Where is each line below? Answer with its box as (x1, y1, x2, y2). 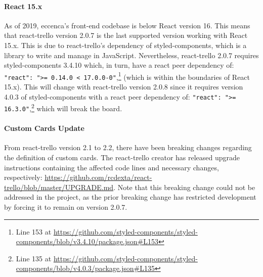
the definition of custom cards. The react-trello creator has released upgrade (4, 152, 240, 163)
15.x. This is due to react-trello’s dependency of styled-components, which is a (4, 39, 247, 50)
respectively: (4, 172, 42, 182)
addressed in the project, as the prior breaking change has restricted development (4, 192, 256, 202)
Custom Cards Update (4, 123, 84, 133)
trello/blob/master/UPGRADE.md (4, 181, 114, 192)
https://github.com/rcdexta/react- (45, 172, 152, 182)
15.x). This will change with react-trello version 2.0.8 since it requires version (4, 81, 243, 92)
